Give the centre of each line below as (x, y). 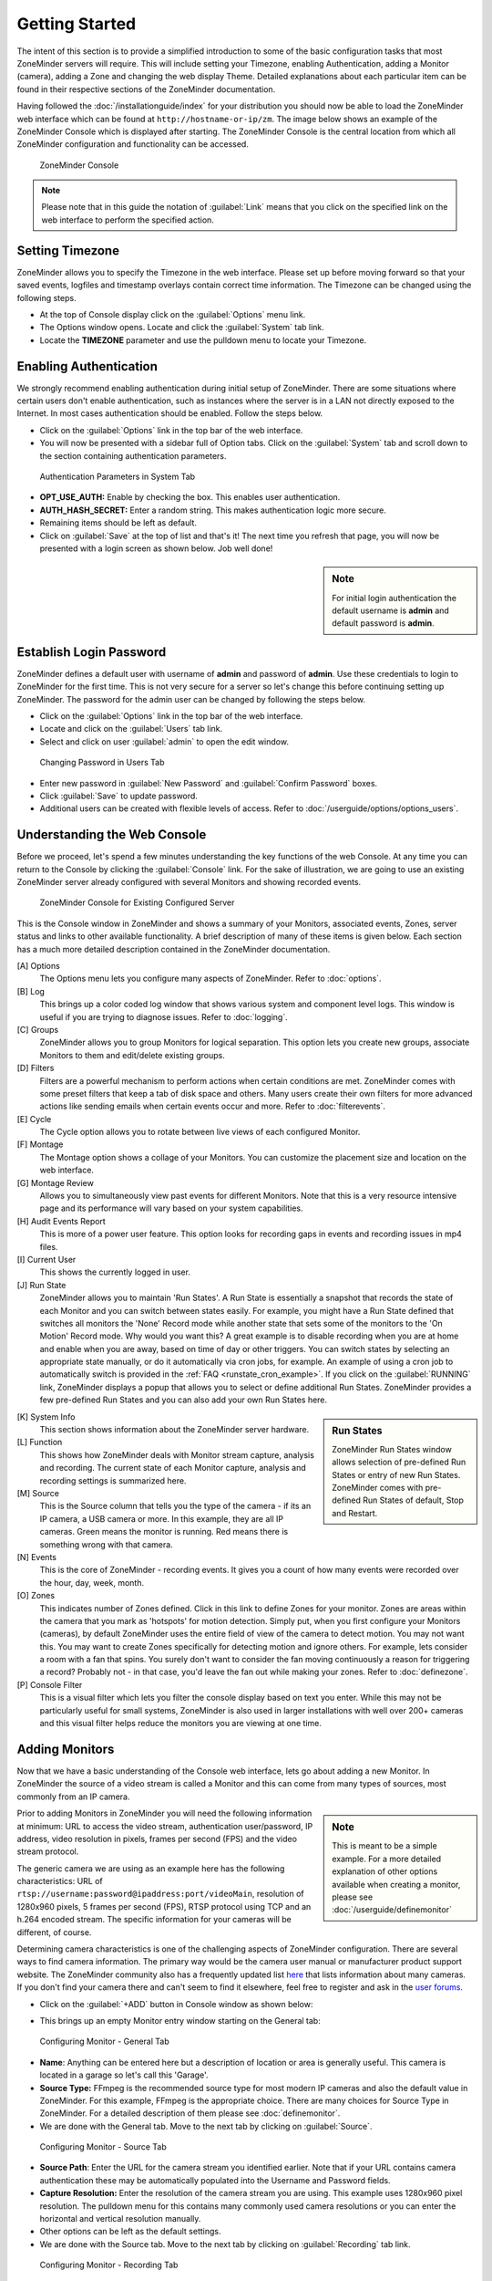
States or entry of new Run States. (396, 1474)
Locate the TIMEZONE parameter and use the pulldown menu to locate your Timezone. (203, 340)
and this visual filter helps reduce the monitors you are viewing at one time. (181, 1724)
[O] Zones (36, 1596)
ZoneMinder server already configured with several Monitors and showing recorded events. (189, 882)
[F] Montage (40, 1144)
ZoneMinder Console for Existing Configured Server (137, 902)
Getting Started (77, 24)
